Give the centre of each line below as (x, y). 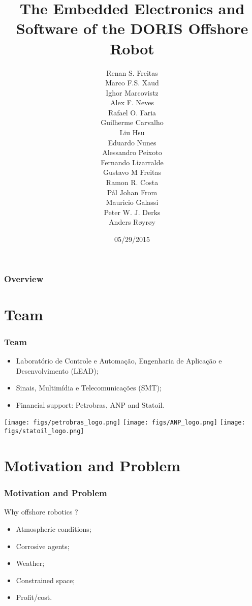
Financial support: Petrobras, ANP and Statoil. (90, 404)
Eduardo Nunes (132, 142)
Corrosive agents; (43, 546)
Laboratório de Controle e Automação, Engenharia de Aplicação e (119, 361)
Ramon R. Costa (132, 182)
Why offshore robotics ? (41, 512)
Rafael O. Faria (132, 112)
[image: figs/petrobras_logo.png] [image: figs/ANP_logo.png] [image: (125, 423)
